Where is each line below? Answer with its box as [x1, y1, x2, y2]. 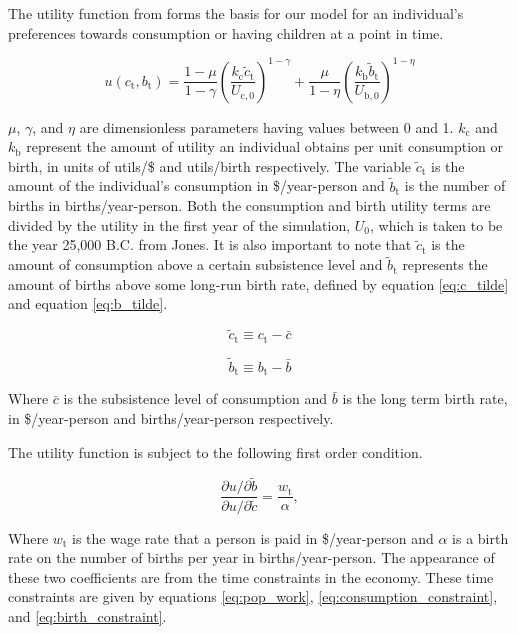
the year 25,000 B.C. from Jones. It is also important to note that [8, 234, 412, 255]
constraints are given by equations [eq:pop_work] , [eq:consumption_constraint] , [8, 586, 498, 607]
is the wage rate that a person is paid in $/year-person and [72, 527, 434, 548]
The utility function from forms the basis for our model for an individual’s [8, 3, 464, 23]
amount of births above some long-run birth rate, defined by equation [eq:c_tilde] [8, 273, 509, 294]
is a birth [452, 527, 509, 548]
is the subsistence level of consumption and [63, 388, 328, 409]
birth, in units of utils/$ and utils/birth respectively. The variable [8, 155, 412, 176]
